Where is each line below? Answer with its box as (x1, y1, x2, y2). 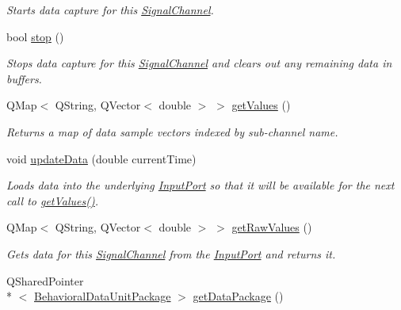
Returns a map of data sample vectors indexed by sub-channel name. (6, 123, 338, 140)
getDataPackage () (193, 288, 284, 304)
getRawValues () (231, 219, 312, 235)
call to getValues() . (6, 192, 98, 209)
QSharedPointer (6, 272, 84, 289)
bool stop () (6, 28, 64, 44)
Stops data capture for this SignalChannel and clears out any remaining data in (6, 55, 392, 71)
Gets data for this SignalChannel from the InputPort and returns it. (6, 245, 336, 262)
